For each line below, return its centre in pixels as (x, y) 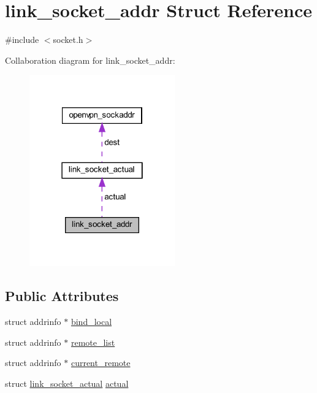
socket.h (68, 40)
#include (22, 40)
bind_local (91, 322)
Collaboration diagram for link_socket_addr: (90, 60)
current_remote (101, 363)
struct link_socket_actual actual (67, 383)
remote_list (93, 342)
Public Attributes (62, 296)
